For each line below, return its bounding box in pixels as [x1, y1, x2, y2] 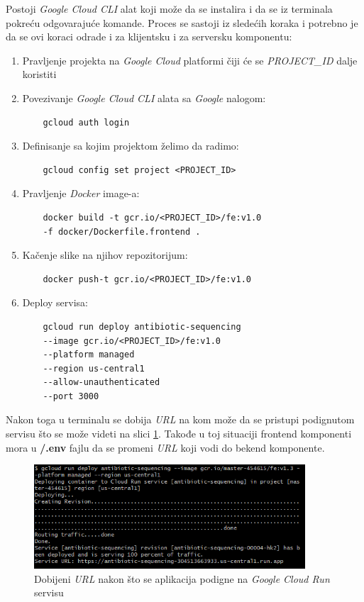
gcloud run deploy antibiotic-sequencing [43, 321, 241, 332]
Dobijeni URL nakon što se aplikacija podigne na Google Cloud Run [34, 571, 330, 586]
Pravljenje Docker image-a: [22, 186, 140, 201]
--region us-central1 [43, 363, 145, 374]
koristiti [22, 67, 57, 82]
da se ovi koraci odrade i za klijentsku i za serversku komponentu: [6, 29, 292, 44]
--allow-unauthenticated [43, 377, 160, 388]
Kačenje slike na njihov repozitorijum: [22, 247, 188, 262]
